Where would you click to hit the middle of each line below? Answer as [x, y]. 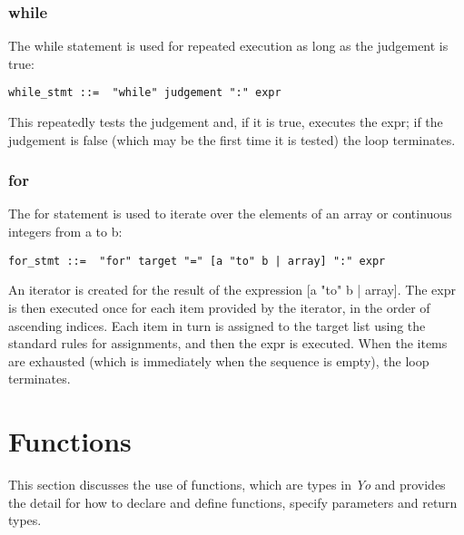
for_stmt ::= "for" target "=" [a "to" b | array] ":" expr [197, 261]
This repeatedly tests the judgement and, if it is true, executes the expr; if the [226, 122]
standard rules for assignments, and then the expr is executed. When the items [228, 343]
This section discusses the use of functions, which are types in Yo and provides [227, 484]
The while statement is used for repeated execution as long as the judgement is [228, 46]
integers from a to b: [65, 232]
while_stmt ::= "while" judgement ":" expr [145, 93]
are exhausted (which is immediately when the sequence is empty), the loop [219, 360]
